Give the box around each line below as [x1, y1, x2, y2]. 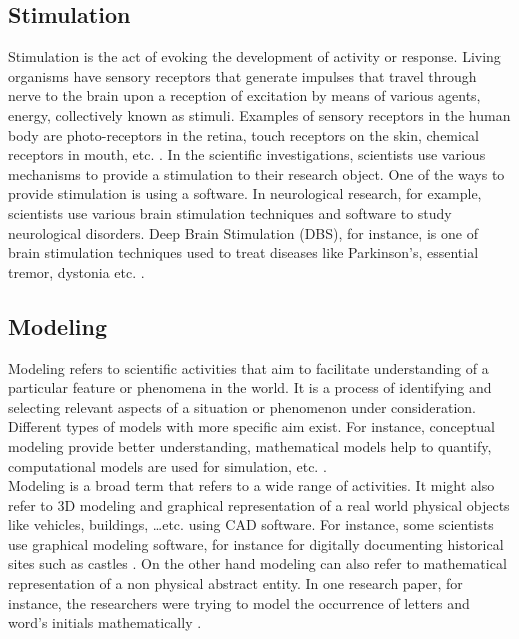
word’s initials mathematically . [8, 612, 202, 633]
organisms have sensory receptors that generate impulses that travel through [8, 65, 477, 86]
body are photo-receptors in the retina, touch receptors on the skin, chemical [8, 124, 480, 145]
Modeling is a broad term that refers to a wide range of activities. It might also [8, 475, 495, 496]
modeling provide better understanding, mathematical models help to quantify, [8, 435, 492, 456]
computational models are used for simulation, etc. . [8, 455, 327, 476]
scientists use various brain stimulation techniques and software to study [8, 202, 452, 223]
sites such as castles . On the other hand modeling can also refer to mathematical [8, 553, 507, 574]
